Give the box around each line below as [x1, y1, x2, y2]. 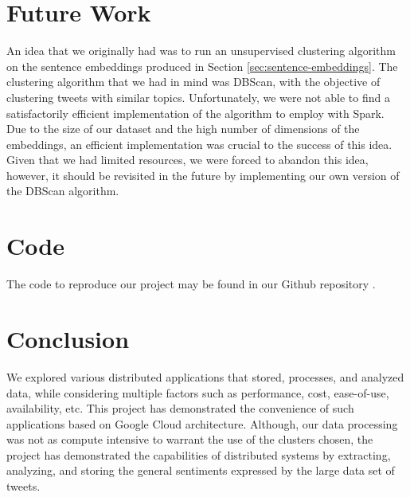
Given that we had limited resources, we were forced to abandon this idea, [6, 151, 369, 168]
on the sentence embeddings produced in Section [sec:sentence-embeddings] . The [6, 57, 398, 74]
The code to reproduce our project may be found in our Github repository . [6, 276, 376, 292]
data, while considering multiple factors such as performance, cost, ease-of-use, [6, 384, 389, 401]
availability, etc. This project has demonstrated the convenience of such [6, 400, 354, 417]
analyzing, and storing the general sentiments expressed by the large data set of [6, 462, 395, 479]
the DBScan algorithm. [6, 182, 119, 199]
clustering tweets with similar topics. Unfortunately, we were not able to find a [6, 88, 390, 105]
